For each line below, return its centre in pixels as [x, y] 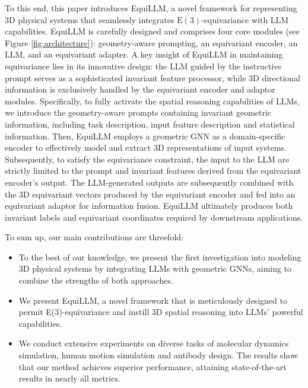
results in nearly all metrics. [69, 378]
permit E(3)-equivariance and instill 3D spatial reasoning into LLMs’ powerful [161, 312]
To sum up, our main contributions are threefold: [94, 237]
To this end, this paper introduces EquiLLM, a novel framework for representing [151, 8]
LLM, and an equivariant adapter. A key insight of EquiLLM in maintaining [144, 54]
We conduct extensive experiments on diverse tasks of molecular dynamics [154, 343]
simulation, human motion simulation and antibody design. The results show [158, 355]
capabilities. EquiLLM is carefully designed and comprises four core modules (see [152, 31]
